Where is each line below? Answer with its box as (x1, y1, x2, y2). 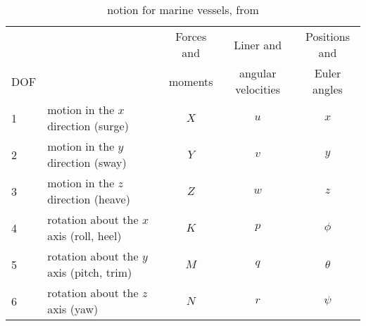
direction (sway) (47, 154, 127, 170)
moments (168, 73, 213, 89)
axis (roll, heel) (47, 227, 122, 244)
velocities (235, 81, 280, 97)
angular (239, 65, 277, 81)
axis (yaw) (47, 301, 99, 317)
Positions (305, 28, 351, 44)
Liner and (234, 36, 282, 53)
